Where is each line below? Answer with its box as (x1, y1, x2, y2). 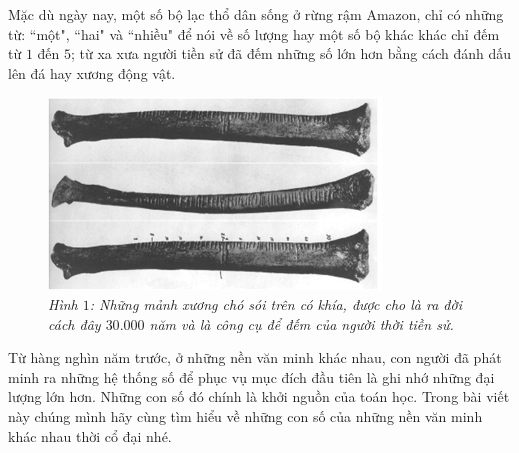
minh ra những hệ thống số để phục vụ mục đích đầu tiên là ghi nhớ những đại (8, 366, 495, 387)
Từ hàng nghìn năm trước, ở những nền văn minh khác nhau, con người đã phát (8, 347, 502, 368)
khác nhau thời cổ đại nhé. (8, 425, 172, 446)
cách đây (48, 313, 101, 334)
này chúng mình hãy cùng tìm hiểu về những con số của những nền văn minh (8, 405, 483, 426)
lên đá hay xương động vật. (8, 62, 176, 83)
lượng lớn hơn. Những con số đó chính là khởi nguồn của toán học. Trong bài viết (8, 386, 510, 407)
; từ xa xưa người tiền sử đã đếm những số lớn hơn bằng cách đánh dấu (71, 43, 512, 64)
